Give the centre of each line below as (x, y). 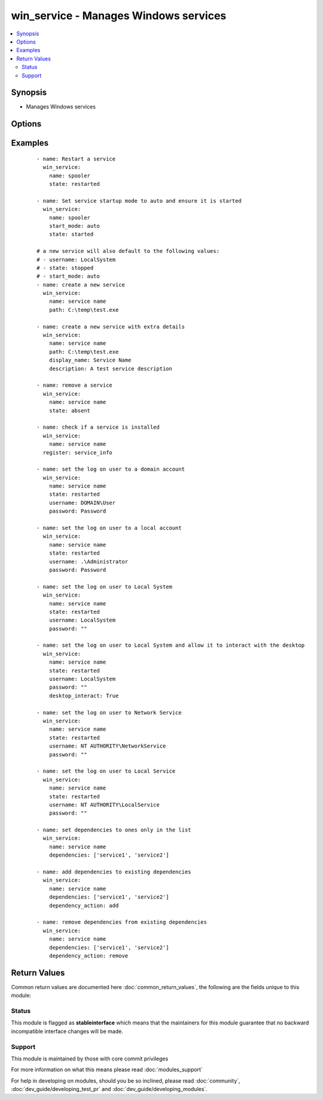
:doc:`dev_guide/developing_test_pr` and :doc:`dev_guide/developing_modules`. (109, 1089)
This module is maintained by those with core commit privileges (90, 1059)
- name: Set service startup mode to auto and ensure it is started (139, 201)
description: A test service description (111, 368)
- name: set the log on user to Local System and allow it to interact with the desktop (171, 645)
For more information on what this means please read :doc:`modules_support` (107, 1069)
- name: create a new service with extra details (111, 326)
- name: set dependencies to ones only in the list (114, 830)
